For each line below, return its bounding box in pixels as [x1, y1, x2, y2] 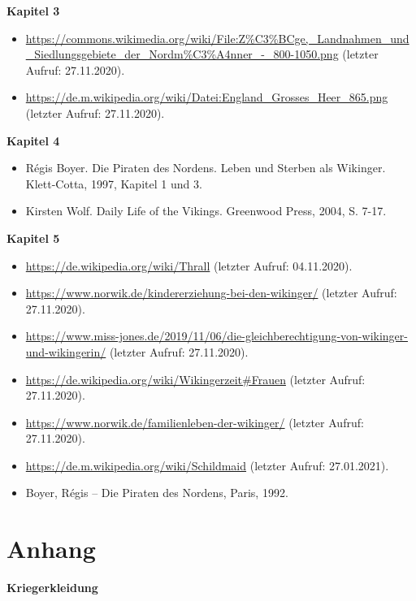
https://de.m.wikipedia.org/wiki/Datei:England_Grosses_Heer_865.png [25, 89, 388, 106]
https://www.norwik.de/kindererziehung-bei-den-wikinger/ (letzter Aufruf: [25, 284, 397, 301]
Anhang [6, 532, 96, 565]
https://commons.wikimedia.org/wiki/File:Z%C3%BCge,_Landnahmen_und [25, 29, 409, 46]
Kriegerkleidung [6, 579, 98, 596]
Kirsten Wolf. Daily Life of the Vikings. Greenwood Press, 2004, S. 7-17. [25, 202, 387, 219]
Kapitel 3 [6, 2, 60, 19]
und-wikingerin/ [25, 343, 106, 360]
